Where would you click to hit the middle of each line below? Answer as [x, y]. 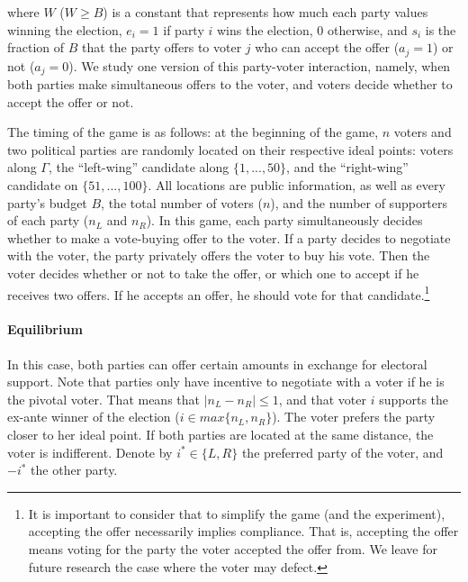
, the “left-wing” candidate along [139, 167]
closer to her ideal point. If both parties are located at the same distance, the [220, 435]
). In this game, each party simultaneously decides [284, 220]
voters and [423, 132]
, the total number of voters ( [182, 202]
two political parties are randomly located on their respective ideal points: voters [230, 149]
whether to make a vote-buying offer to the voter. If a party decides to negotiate [229, 237]
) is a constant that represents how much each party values [265, 12]
